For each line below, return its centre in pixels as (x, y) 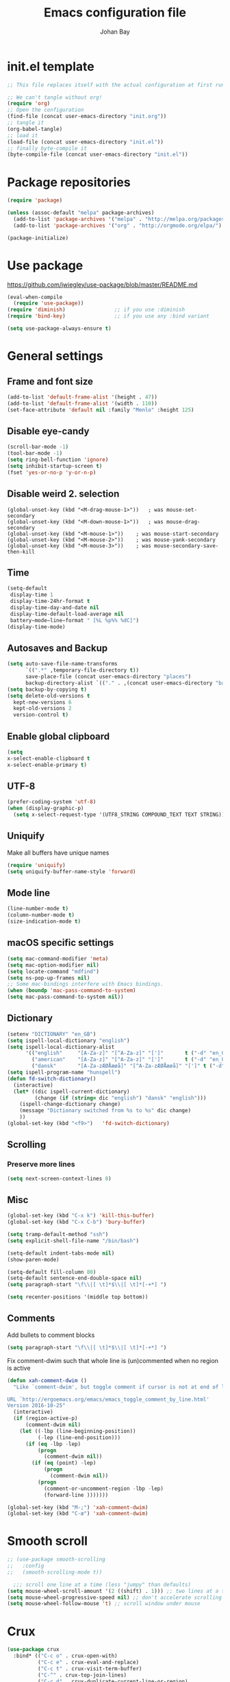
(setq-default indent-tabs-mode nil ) (61, 1253)
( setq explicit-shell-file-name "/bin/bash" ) (73, 1241)
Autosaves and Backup (57, 648)
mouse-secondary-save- (186, 546)
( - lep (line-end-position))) (79, 1437)
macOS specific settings (61, 943)
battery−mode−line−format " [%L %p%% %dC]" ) (74, 620)
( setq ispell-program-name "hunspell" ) (64, 1073)
